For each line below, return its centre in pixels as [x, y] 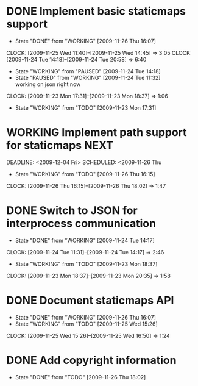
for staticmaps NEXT [60, 145]
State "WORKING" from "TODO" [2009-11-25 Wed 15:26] [87, 324]
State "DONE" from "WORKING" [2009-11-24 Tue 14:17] [85, 240]
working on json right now [48, 84]
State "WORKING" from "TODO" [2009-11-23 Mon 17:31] [86, 107]
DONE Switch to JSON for [72, 211]
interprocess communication [81, 223]
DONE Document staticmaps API [90, 301]
